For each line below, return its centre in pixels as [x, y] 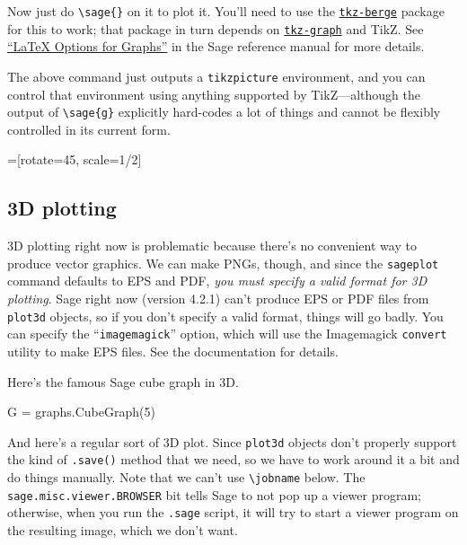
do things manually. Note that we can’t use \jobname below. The [186, 477]
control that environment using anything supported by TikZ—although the [214, 94]
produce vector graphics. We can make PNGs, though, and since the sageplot [223, 263]
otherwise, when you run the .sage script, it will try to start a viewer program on [233, 512]
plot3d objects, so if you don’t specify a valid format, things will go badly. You [225, 316]
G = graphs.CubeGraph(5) [81, 412]
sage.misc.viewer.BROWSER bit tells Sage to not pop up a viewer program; [214, 494]
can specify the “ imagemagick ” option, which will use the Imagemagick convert [227, 334]
